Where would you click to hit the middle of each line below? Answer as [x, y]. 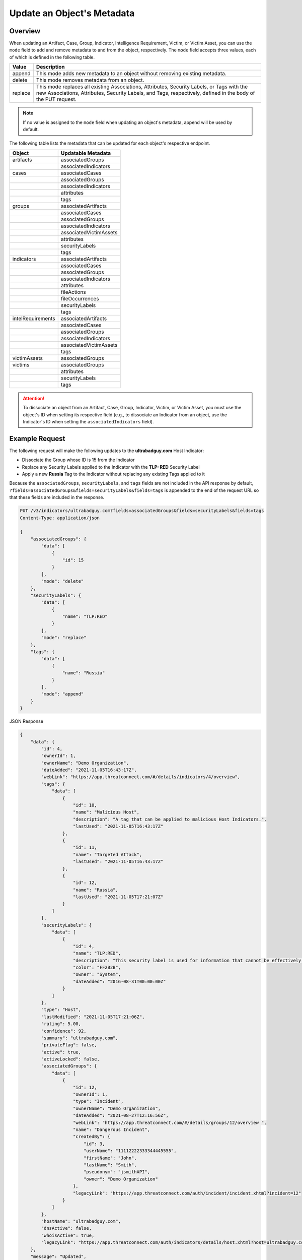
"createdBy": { [92, 1137]
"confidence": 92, [64, 1031]
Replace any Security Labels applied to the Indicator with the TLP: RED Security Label [111, 467]
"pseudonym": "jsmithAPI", [117, 1172]
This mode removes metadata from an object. [90, 80]
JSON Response [26, 721]
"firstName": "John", [110, 1158]
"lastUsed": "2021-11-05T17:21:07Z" [118, 897]
